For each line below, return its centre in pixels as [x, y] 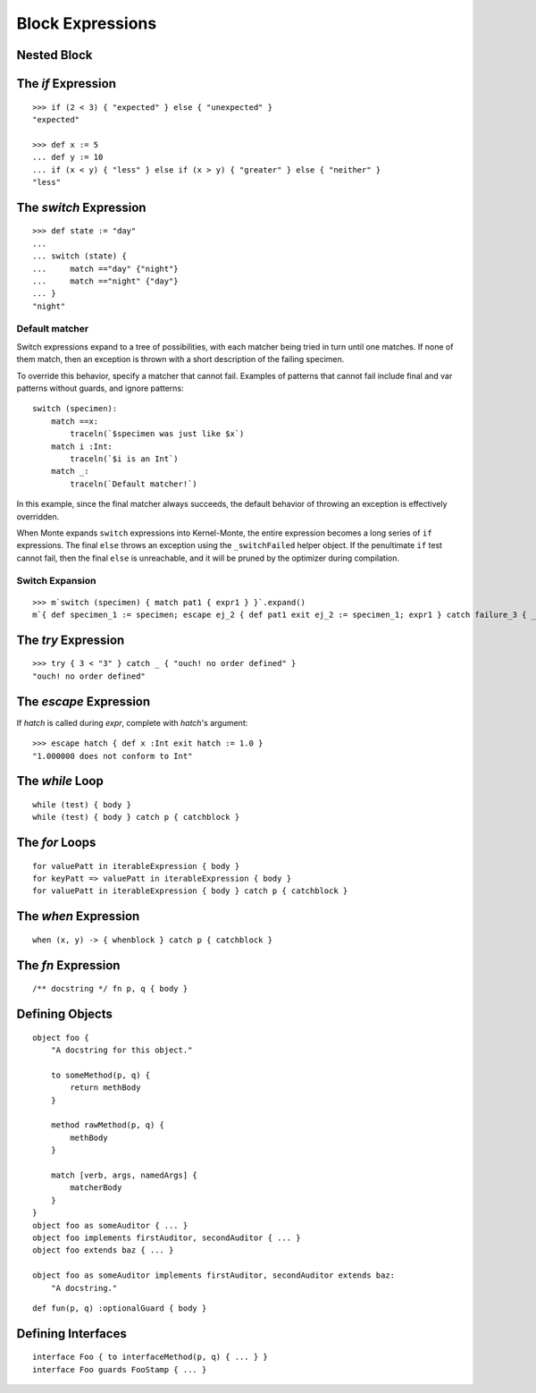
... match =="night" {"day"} [105, 281]
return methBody [105, 1088]
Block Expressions [87, 23]
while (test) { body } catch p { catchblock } [136, 817]
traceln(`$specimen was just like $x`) [157, 434]
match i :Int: [82, 446]
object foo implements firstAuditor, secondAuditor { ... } [167, 1237]
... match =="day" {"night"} [105, 269]
